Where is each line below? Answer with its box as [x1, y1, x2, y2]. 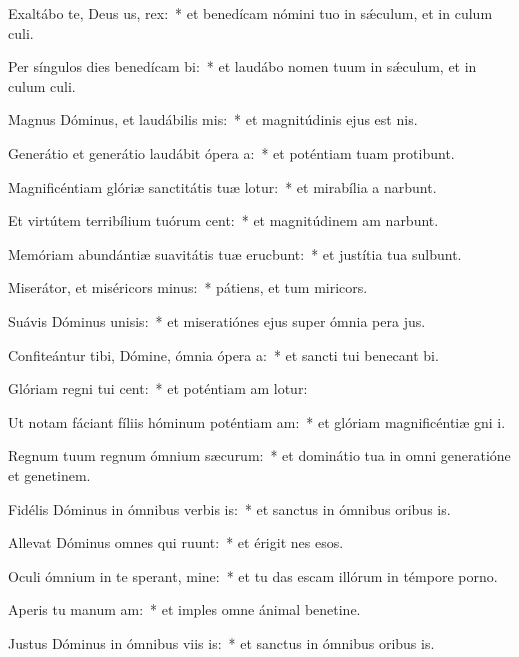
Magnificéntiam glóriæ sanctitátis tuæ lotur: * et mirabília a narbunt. [8, 176, 437, 197]
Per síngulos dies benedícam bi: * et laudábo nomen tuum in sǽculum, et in [8, 56, 477, 77]
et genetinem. [8, 464, 91, 485]
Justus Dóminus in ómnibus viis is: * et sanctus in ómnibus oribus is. [8, 632, 435, 653]
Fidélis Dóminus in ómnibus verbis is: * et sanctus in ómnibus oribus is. [8, 498, 451, 519]
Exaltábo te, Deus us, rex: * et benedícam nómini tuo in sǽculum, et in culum [8, 3, 493, 23]
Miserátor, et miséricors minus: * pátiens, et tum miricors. [8, 277, 368, 298]
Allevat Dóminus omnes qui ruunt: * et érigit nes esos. [8, 532, 344, 553]
